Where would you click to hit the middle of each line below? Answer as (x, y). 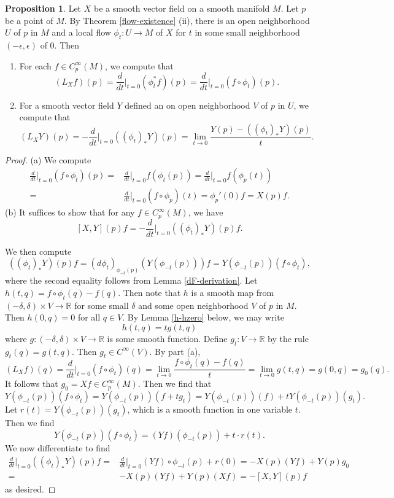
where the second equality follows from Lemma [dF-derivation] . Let (131, 280)
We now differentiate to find (58, 447)
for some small (102, 305)
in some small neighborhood (247, 32)
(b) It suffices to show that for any (70, 212)
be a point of (29, 20)
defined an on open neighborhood (187, 105)
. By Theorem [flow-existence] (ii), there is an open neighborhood (187, 20)
